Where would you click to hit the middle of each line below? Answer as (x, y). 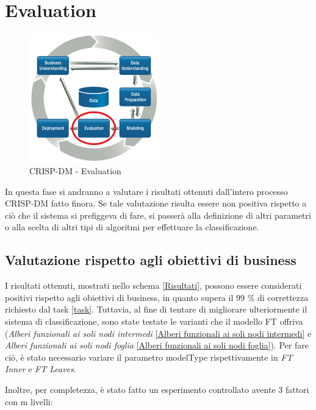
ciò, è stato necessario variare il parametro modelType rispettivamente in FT (149, 357)
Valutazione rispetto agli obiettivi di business (151, 260)
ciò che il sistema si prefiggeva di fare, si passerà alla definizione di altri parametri (158, 215)
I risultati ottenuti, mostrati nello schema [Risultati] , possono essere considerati (153, 285)
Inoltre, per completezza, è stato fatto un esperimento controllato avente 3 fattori (157, 390)
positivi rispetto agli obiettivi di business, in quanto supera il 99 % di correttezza (157, 297)
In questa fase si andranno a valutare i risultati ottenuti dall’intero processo (146, 191)
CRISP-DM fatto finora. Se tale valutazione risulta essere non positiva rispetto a (156, 203)
